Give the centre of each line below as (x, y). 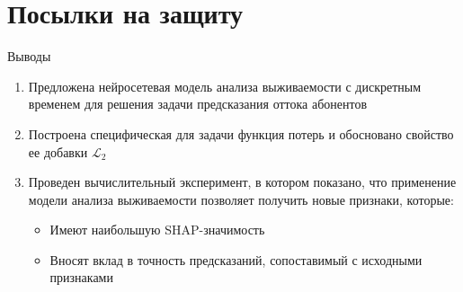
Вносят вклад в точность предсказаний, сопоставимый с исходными (236, 259)
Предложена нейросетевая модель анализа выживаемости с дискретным (225, 86)
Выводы (29, 56)
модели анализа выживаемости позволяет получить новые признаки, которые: (241, 199)
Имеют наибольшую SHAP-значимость (157, 230)
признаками (81, 277)
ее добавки (58, 151)
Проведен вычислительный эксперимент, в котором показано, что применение (242, 182)
